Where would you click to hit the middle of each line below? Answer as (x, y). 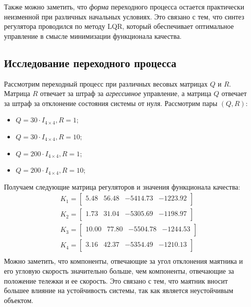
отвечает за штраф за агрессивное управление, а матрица (126, 93)
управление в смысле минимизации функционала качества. (93, 36)
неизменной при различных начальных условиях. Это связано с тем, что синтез (124, 16)
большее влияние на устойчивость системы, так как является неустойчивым (119, 290)
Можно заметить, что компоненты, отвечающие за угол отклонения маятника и (124, 261)
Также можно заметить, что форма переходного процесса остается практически (124, 6)
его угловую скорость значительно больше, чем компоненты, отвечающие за (119, 271)
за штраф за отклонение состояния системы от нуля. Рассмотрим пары (111, 103)
